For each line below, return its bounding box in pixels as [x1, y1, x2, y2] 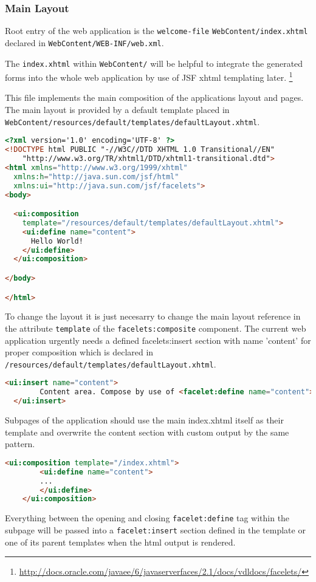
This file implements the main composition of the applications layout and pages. [5, 91, 304, 104]
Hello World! [30, 236, 83, 245]
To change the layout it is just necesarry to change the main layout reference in [5, 310, 301, 323]
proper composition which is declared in [5, 346, 154, 358]
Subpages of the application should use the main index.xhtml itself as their [5, 414, 284, 426]
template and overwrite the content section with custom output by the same [5, 425, 289, 438]
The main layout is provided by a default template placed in [5, 103, 230, 116]
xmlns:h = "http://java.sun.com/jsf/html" [13, 172, 179, 181]
